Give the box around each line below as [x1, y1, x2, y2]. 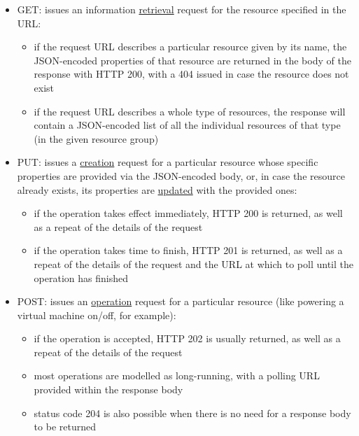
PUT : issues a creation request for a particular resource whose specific [17, 155, 318, 169]
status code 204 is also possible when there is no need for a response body [34, 405, 351, 420]
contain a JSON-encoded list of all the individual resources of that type [34, 118, 341, 132]
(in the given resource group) [34, 131, 159, 146]
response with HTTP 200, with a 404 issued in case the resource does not [34, 66, 349, 81]
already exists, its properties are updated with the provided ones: [17, 182, 297, 197]
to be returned [34, 419, 96, 434]
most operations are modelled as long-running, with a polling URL [34, 368, 320, 383]
